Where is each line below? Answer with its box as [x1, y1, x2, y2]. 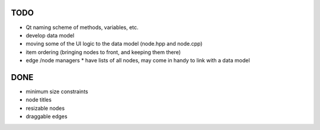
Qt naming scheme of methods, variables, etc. [25, 24, 139, 31]
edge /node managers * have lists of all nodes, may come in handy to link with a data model [25, 57, 250, 64]
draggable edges [25, 113, 68, 120]
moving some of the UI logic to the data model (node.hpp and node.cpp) [25, 40, 203, 47]
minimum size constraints [25, 88, 88, 95]
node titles [25, 96, 52, 103]
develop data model [25, 31, 75, 39]
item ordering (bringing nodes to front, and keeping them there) [25, 48, 181, 56]
